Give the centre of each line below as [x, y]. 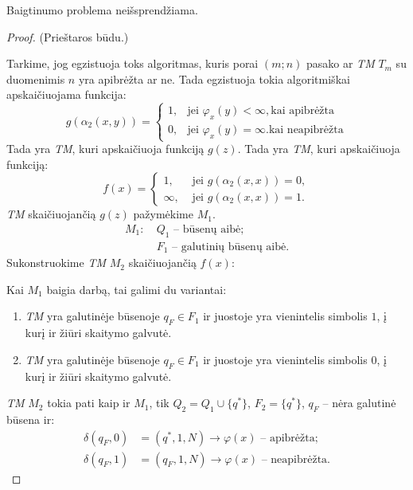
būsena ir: [31, 419]
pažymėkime [163, 214]
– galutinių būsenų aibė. [231, 247]
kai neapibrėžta [306, 130]
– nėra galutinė [359, 403]
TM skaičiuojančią [51, 214]
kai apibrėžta [303, 111]
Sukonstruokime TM [56, 263]
